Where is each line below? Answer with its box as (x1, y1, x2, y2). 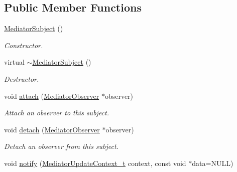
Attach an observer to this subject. (4, 107, 109, 118)
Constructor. (4, 40, 43, 50)
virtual (4, 57, 25, 67)
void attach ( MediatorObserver (4, 90, 99, 101)
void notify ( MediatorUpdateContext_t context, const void (4, 157, 186, 168)
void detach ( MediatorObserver (4, 124, 100, 134)
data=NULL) (192, 157, 233, 168)
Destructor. (4, 73, 39, 84)
